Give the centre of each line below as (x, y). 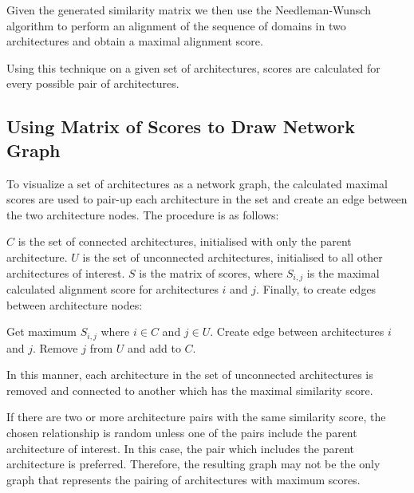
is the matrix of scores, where (211, 272)
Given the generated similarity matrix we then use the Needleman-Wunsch (189, 10)
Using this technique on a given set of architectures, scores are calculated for (193, 67)
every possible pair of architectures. (93, 83)
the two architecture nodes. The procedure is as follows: (143, 214)
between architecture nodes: (75, 304)
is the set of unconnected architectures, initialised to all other (233, 256)
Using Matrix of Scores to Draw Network (181, 126)
